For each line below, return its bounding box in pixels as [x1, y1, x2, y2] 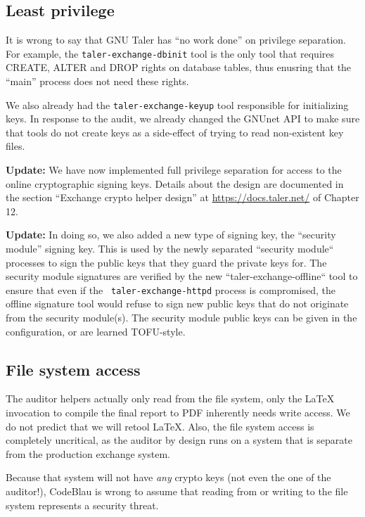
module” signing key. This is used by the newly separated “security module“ [6, 241, 334, 256]
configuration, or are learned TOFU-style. [6, 324, 186, 338]
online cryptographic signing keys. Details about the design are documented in [6, 176, 344, 191]
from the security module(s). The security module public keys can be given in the [6, 310, 357, 325]
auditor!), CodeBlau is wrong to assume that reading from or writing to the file [6, 484, 348, 499]
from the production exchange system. [6, 446, 170, 461]
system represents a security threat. [6, 497, 159, 512]
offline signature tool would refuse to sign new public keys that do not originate [6, 296, 349, 311]
